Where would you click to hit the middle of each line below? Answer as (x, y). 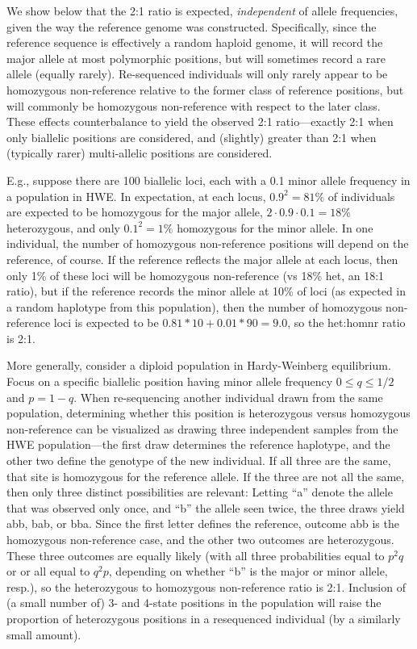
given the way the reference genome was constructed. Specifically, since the (192, 26)
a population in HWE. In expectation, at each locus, (136, 196)
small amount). (44, 634)
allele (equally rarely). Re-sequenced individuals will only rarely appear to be (197, 74)
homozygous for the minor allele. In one (275, 227)
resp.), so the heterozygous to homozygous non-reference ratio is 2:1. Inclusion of (206, 586)
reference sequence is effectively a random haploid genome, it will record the (195, 42)
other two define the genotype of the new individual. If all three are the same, (199, 461)
